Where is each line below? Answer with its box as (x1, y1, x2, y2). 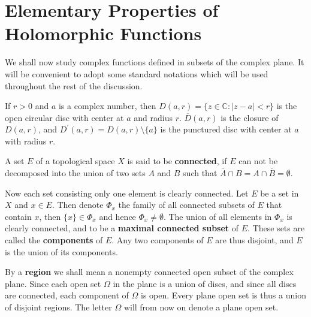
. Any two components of (111, 234, 204, 246)
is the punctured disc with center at (160, 123, 292, 135)
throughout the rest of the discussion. (5, 79, 143, 92)
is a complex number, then (58, 99, 156, 112)
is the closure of (221, 111, 279, 123)
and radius (134, 111, 173, 123)
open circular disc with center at (5, 111, 124, 123)
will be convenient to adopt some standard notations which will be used (5, 67, 268, 80)
